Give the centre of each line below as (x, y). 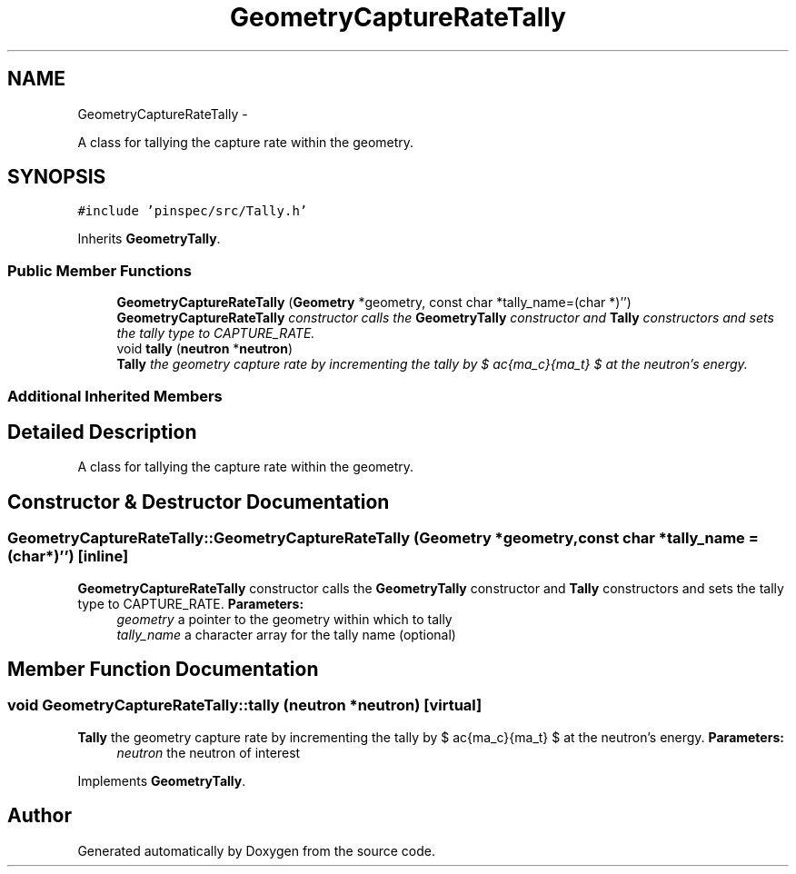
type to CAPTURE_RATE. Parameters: (191, 603)
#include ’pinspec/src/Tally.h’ (193, 211)
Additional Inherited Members (115, 396)
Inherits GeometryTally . (149, 239)
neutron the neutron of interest (209, 752)
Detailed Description (102, 432)
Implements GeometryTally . (162, 780)
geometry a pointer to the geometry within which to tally (284, 619)
